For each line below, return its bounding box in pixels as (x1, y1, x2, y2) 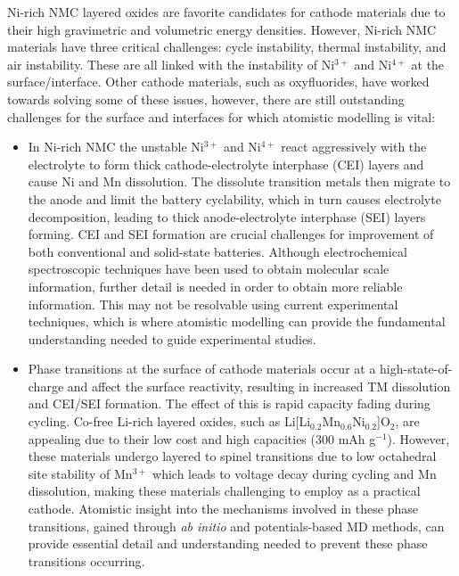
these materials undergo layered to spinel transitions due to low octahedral (28, 447, 437, 465)
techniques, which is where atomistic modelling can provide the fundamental (28, 312, 446, 331)
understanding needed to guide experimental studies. (28, 329, 316, 348)
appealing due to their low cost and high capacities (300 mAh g (28, 429, 376, 448)
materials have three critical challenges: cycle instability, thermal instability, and (7, 37, 447, 56)
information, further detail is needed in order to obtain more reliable (28, 276, 403, 295)
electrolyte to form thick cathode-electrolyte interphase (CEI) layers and (28, 154, 424, 173)
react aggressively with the (281, 137, 427, 156)
